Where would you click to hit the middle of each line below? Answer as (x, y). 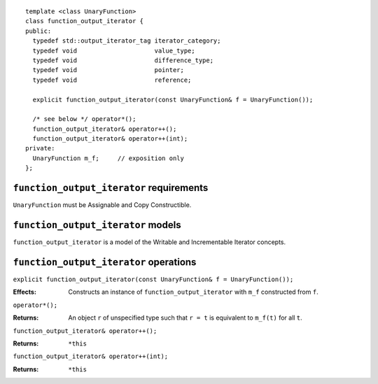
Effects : (24, 292)
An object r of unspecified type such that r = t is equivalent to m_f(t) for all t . (185, 318)
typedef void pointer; (108, 70)
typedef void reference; (112, 80)
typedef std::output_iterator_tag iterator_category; (127, 41)
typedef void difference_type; (123, 60)
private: (40, 148)
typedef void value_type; (114, 50)
